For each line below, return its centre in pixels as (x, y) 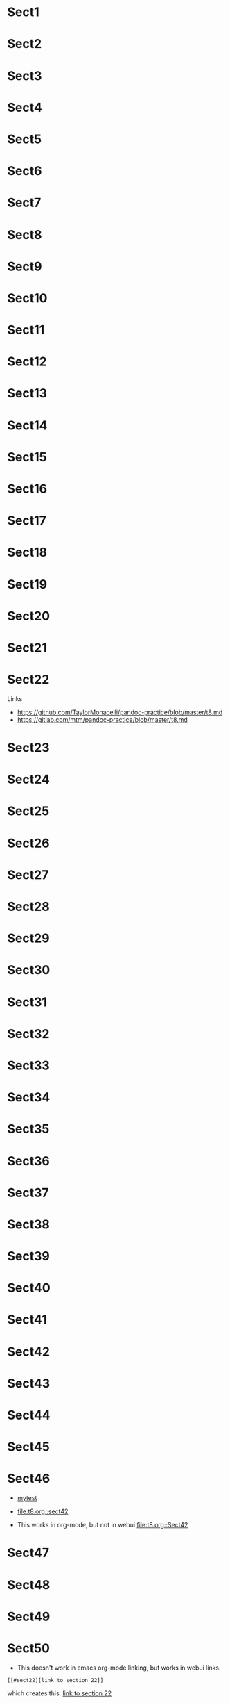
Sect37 (28, 1193)
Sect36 (28, 1161)
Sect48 (29, 1585)
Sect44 (29, 1415)
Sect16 (27, 489)
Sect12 (27, 362)
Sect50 (29, 1648)
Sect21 (27, 648)
